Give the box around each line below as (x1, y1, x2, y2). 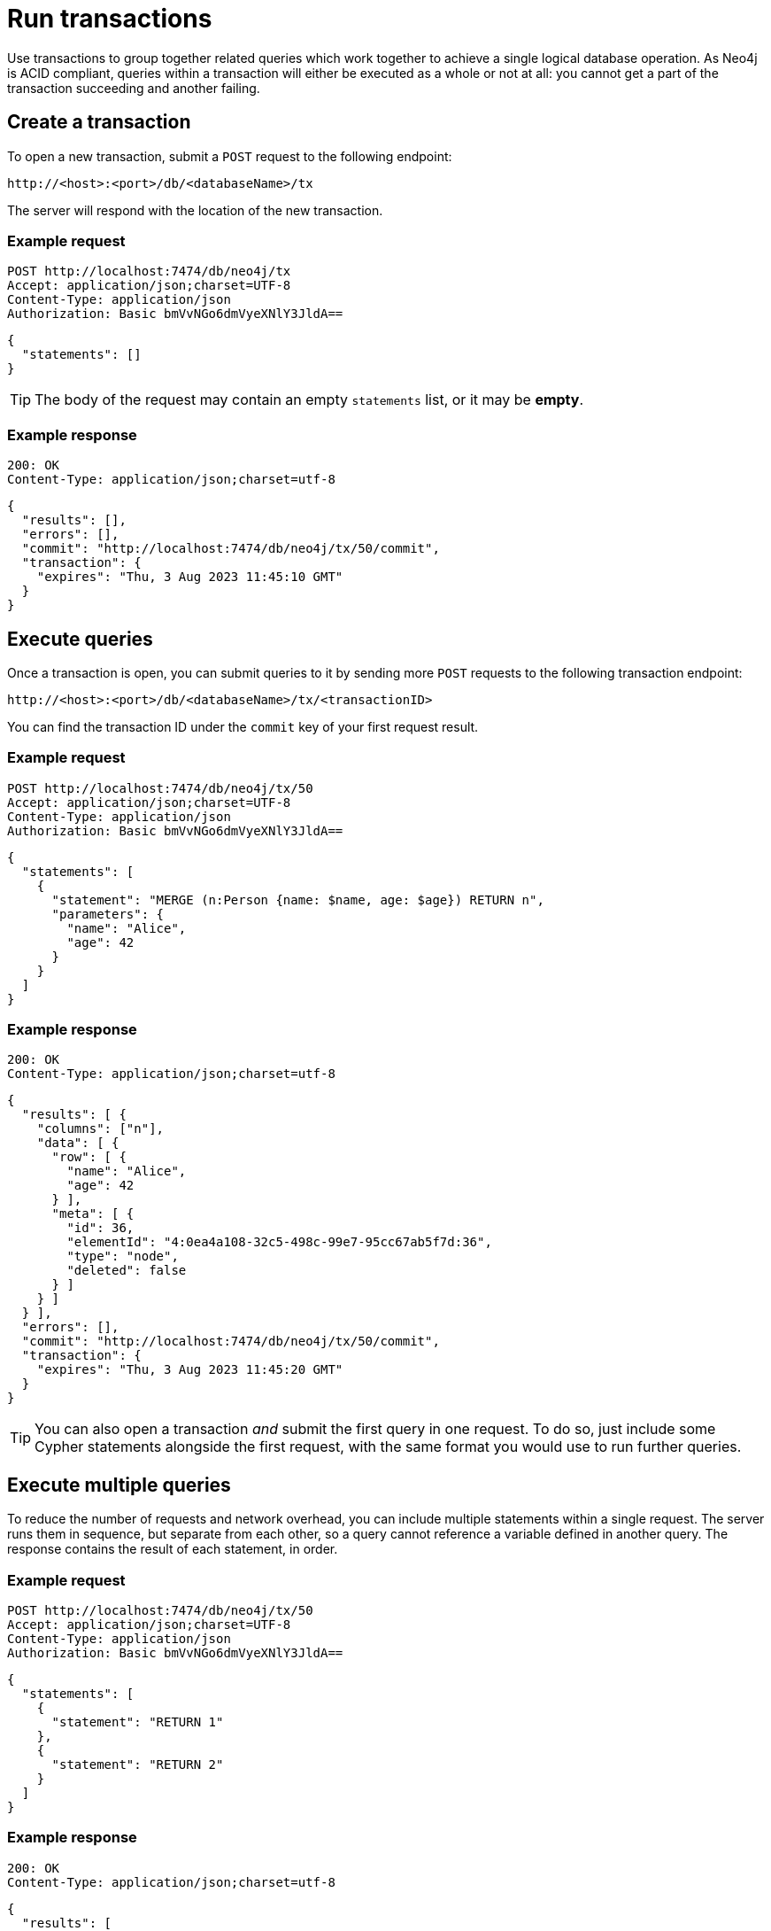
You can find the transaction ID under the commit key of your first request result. (7, 718, 479, 734)
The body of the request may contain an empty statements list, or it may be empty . (35, 391, 584, 409)
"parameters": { (51, 906, 165, 921)
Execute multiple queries (7, 1473, 231, 1496)
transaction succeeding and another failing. (7, 80, 260, 96)
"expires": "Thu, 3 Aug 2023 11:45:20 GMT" (36, 1362, 343, 1377)
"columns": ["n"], (36, 1121, 165, 1136)
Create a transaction (7, 111, 191, 134)
